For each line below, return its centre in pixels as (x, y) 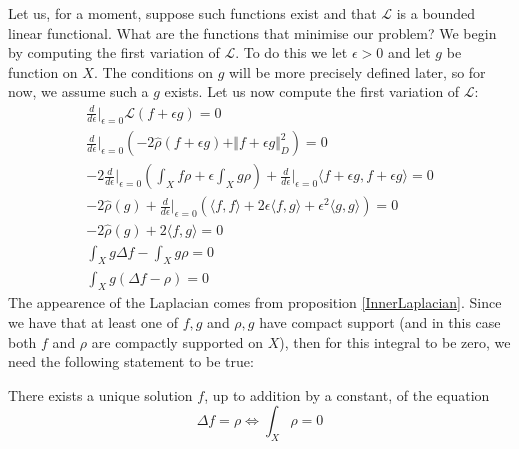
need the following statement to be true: (131, 361)
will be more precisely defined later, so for (357, 71)
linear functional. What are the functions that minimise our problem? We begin (252, 32)
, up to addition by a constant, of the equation (347, 394)
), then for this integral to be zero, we (395, 341)
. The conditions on (153, 71)
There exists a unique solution (100, 394)
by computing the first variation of (114, 52)
